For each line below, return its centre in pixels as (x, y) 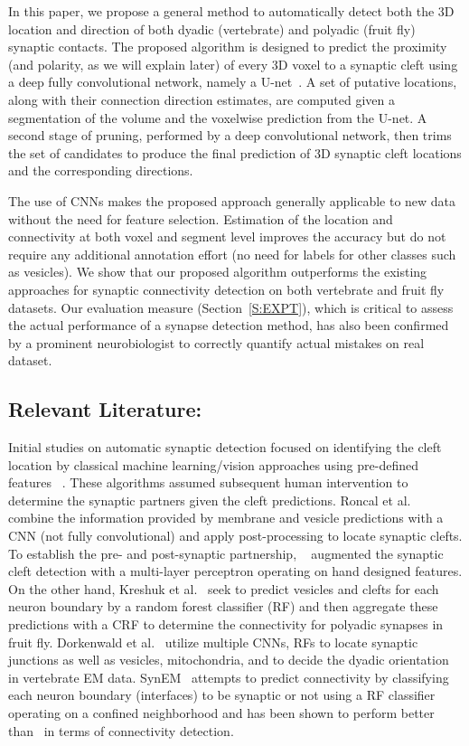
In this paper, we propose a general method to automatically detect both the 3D (231, 11)
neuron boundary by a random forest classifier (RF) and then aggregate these (223, 606)
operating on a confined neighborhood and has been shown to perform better (221, 712)
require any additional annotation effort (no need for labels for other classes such (232, 254)
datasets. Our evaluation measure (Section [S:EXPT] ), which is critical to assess (231, 307)
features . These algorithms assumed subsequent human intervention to (208, 482)
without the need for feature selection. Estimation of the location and (201, 218)
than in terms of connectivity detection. (121, 730)
